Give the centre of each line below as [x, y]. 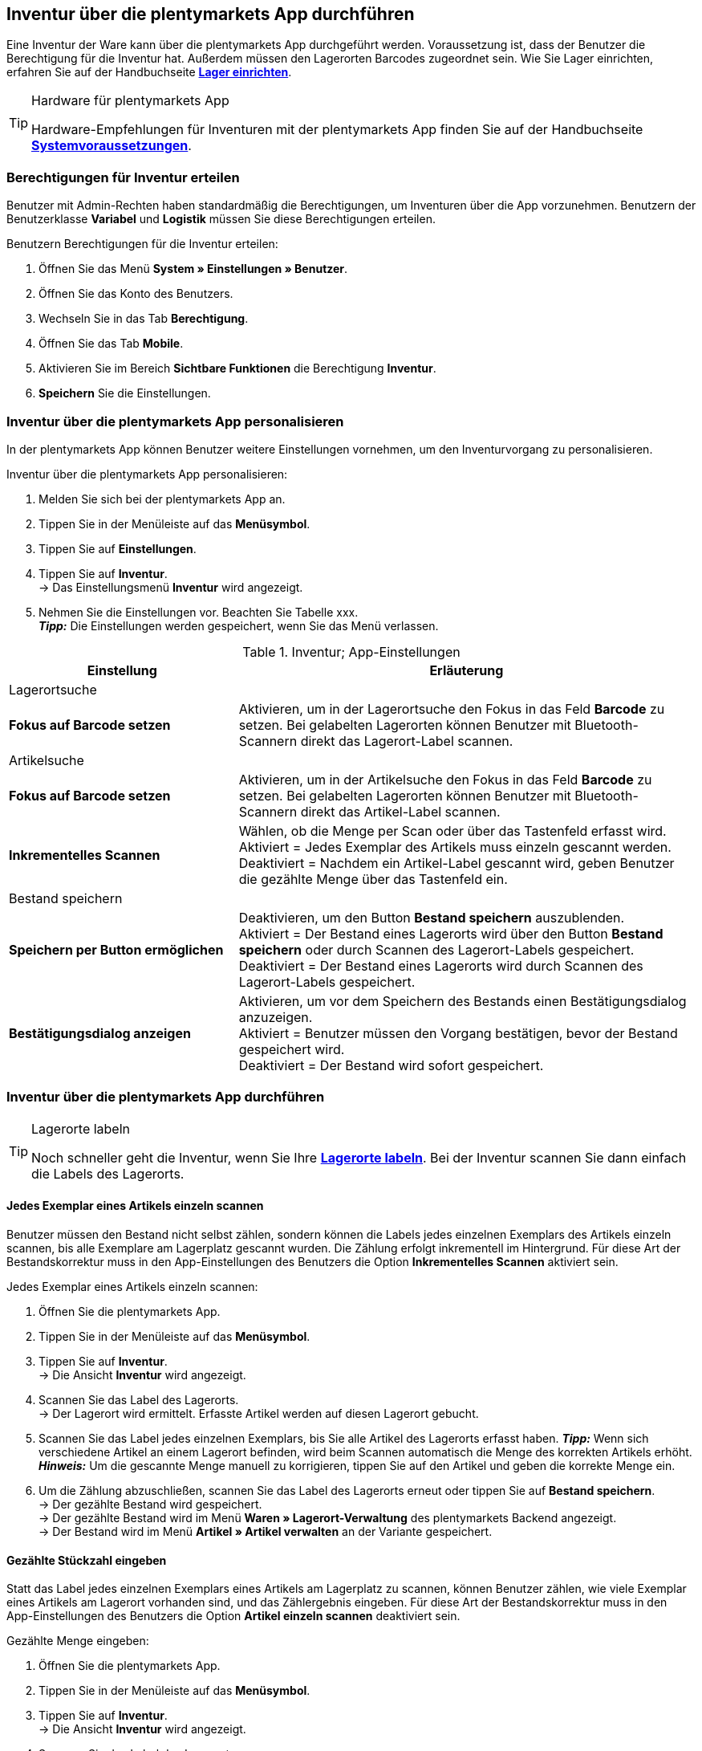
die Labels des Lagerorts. [108, 1173]
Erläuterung [467, 670]
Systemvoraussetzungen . [112, 146]
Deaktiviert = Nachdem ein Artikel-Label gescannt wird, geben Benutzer [457, 863]
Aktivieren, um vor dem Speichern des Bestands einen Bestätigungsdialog [463, 1001]
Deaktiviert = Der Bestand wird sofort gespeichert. [391, 1065]
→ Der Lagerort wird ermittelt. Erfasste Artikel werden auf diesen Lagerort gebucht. [259, 1413]
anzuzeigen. [276, 1017]
